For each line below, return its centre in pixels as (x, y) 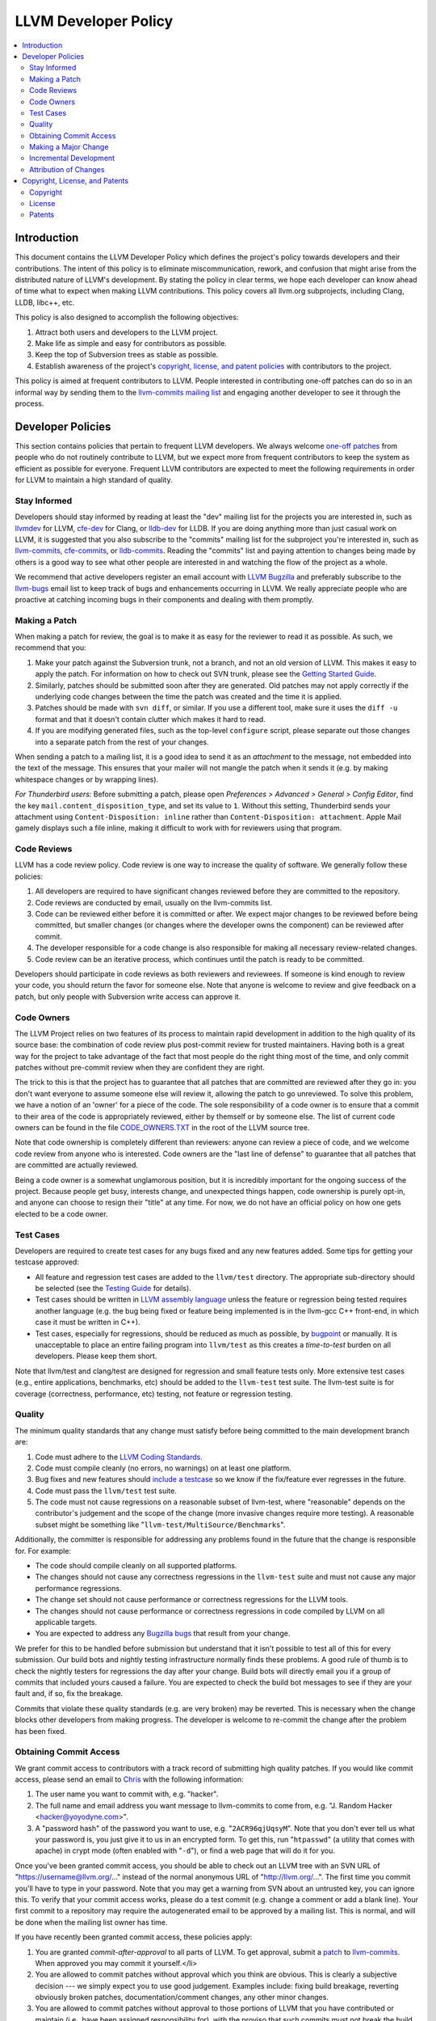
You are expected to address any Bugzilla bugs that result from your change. (163, 1634)
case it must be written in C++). (88, 1323)
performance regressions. (78, 1588)
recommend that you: (50, 648)
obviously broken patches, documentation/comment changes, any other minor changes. (182, 1998)
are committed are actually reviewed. (77, 1165)
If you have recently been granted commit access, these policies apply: (134, 1937)
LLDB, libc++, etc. (45, 302)
